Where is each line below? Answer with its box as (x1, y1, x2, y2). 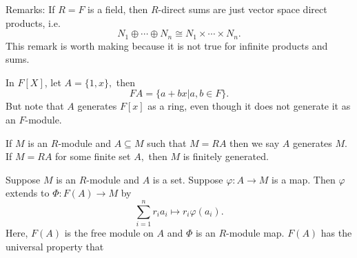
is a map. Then (272, 172, 336, 186)
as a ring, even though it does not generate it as (147, 99, 351, 113)
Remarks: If (6, 2, 55, 16)
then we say (229, 135, 280, 150)
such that (147, 135, 187, 150)
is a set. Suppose (152, 172, 223, 186)
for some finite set (55, 149, 131, 163)
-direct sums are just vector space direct (158, 2, 327, 16)
